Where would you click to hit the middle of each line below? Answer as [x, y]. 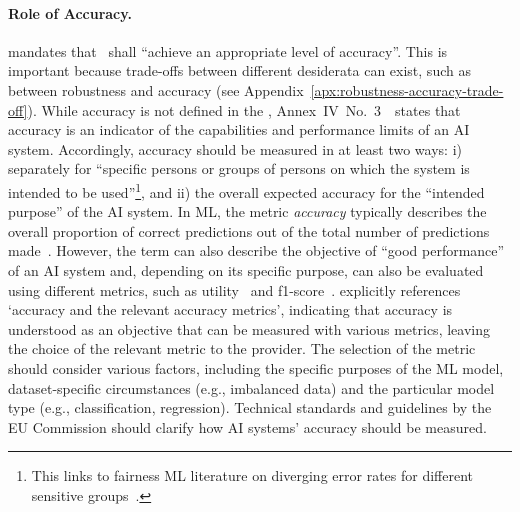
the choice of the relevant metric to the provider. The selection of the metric [242, 348]
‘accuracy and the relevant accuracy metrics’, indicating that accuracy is [230, 309]
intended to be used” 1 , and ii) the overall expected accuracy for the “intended [246, 190]
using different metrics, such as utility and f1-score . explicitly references [234, 289]
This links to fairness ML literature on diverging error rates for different [252, 475]
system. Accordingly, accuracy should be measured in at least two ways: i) [235, 148]
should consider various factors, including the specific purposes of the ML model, [256, 367]
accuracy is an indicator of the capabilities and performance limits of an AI [239, 129]
